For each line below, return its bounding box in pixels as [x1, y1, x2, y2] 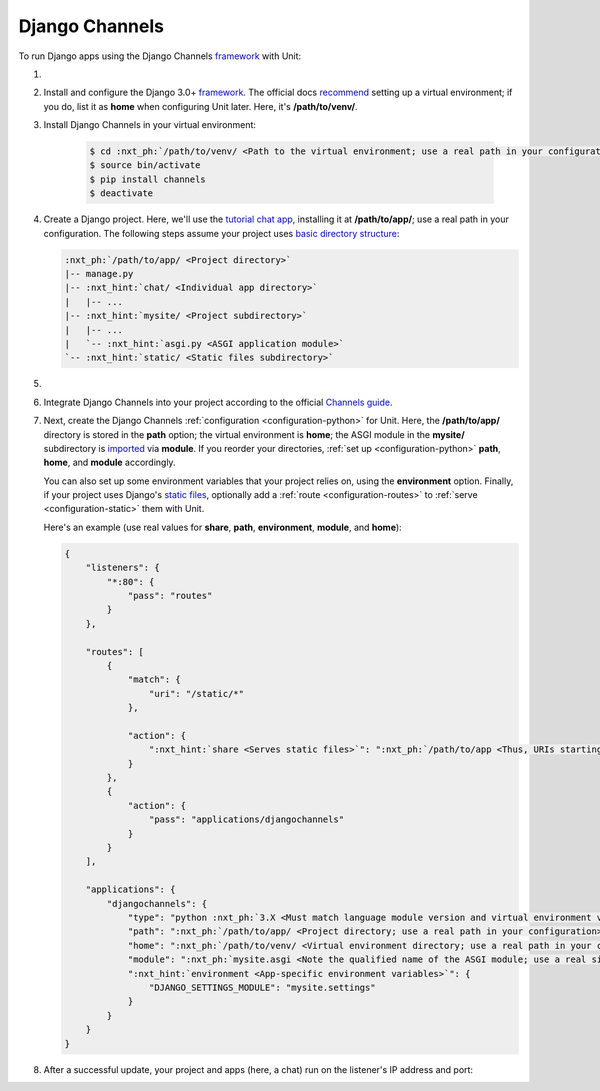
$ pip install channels [89, 173, 207, 185]
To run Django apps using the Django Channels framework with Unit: [18, 50, 302, 62]
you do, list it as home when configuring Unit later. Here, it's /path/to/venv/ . [43, 100, 359, 112]
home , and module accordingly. [43, 456, 176, 469]
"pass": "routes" [127, 590, 213, 602]
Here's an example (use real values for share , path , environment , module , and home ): [43, 521, 402, 533]
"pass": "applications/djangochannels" [148, 814, 345, 825]
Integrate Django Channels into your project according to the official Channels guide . [43, 396, 394, 408]
